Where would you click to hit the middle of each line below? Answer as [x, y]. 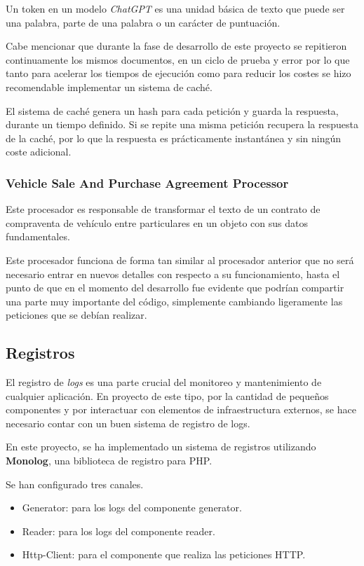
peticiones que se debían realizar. [76, 315]
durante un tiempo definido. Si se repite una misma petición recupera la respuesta [182, 124]
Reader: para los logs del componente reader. [119, 531]
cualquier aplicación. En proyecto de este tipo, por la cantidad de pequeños [167, 395]
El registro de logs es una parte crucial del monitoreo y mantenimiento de [164, 382]
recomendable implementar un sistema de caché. [109, 87]
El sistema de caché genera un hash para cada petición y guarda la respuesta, [172, 110]
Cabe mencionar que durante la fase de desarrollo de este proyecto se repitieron [176, 46]
